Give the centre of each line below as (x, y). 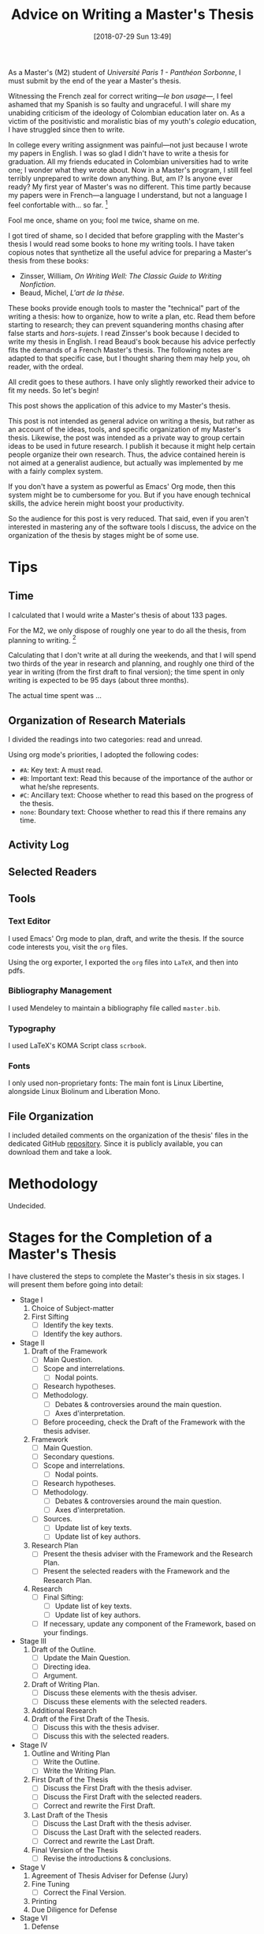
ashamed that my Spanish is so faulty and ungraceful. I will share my (119, 104)
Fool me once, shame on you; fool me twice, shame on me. (104, 220)
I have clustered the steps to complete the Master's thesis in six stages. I (126, 1276)
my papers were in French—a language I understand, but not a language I (128, 195)
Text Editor (30, 921)
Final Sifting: (63, 1597)
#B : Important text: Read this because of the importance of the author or (136, 778)
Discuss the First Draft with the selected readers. (123, 1797)
